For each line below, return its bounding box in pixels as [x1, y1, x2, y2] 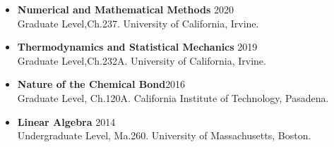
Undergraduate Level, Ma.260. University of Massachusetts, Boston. [17, 128, 311, 143]
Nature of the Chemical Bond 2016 [17, 77, 186, 91]
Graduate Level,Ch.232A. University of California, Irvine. [17, 53, 266, 68]
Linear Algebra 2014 [17, 114, 116, 129]
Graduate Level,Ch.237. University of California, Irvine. [17, 15, 259, 30]
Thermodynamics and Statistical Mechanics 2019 [17, 39, 258, 54]
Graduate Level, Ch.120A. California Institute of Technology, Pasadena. [17, 90, 329, 105]
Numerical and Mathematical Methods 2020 [17, 2, 234, 16]
